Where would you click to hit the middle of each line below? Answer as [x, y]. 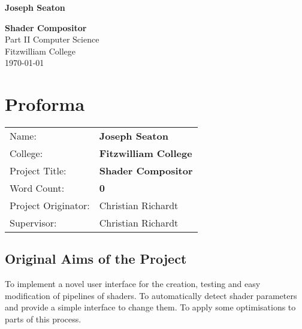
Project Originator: [50, 206]
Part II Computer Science [52, 39]
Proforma [45, 104]
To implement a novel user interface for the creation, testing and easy [133, 284]
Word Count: [37, 188]
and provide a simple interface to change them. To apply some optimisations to [150, 307]
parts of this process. [43, 319]
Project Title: [38, 171]
